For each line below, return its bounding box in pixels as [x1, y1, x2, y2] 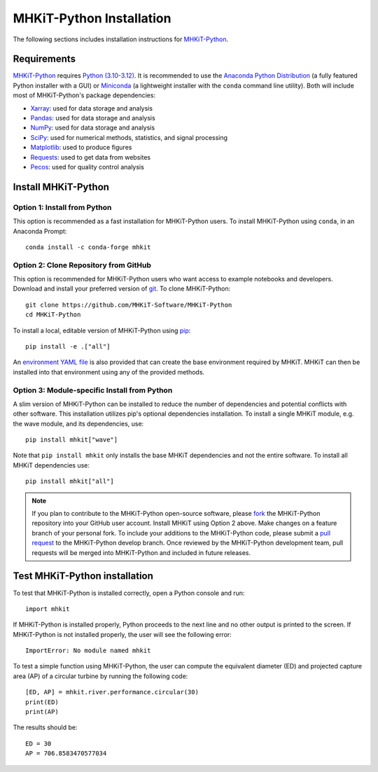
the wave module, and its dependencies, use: [13, 419, 144, 428]
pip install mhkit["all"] [25, 477, 115, 486]
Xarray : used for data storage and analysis [30, 104, 153, 112]
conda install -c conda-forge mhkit [25, 243, 151, 251]
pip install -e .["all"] [25, 343, 111, 350]
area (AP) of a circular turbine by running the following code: [13, 672, 188, 680]
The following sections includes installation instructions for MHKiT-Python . [13, 35, 229, 43]
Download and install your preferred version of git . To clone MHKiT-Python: [13, 284, 231, 293]
